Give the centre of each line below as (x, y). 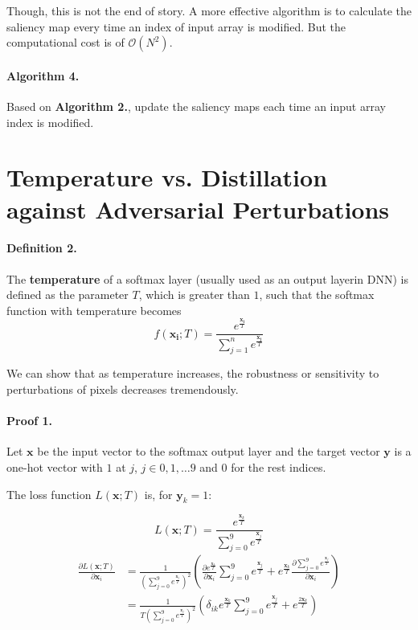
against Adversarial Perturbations (198, 209)
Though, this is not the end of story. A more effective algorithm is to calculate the (209, 10)
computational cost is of (66, 42)
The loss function (49, 494)
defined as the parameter (68, 295)
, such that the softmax (317, 295)
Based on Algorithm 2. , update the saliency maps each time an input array (196, 106)
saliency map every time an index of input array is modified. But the (176, 26)
